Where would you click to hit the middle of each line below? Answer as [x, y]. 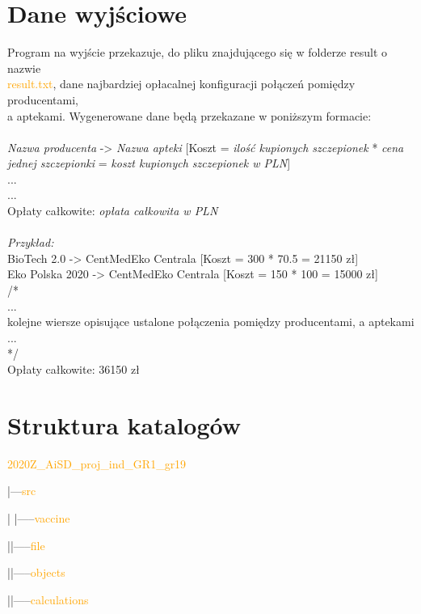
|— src [22, 491]
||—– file [26, 545]
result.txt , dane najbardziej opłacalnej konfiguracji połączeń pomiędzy [181, 84]
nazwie [24, 68]
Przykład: [31, 242]
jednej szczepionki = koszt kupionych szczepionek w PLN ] [149, 163]
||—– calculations [48, 599]
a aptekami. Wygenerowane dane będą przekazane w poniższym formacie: [189, 115]
